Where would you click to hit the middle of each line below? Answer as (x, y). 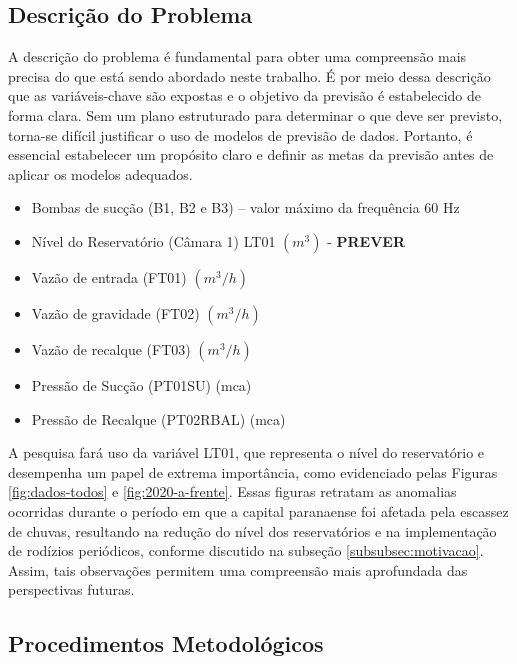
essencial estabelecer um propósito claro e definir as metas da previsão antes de (251, 154)
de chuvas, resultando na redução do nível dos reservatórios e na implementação (252, 530)
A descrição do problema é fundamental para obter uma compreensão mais (237, 56)
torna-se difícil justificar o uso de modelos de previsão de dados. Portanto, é (240, 134)
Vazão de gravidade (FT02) (115, 312)
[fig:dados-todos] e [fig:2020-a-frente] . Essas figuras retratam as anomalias (232, 491)
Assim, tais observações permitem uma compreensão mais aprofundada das (238, 569)
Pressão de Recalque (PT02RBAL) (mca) (158, 418)
